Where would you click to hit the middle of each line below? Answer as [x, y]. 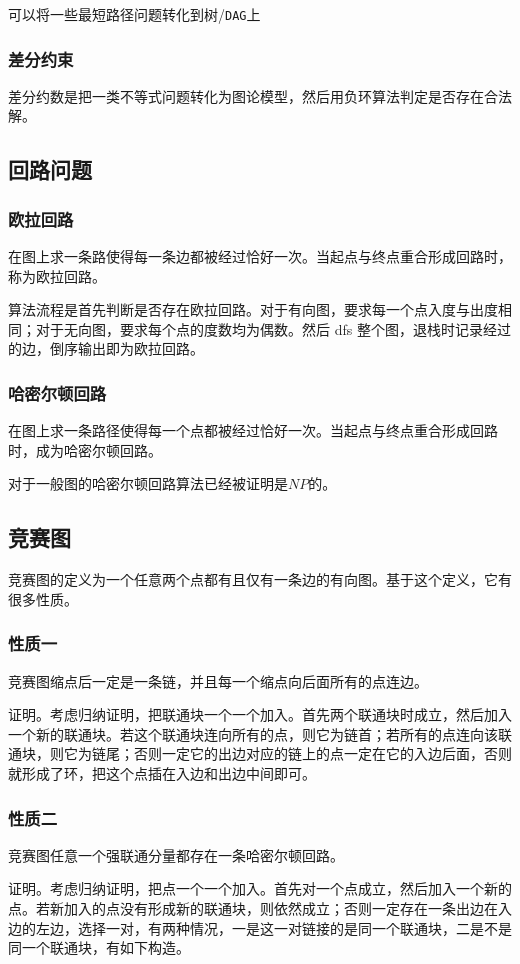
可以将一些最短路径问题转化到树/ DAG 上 [134, 14]
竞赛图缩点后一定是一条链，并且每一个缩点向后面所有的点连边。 [218, 680]
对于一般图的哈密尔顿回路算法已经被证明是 [148, 483]
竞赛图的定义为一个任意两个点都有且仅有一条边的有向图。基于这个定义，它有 [260, 579]
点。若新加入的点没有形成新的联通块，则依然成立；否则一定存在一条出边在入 [260, 908]
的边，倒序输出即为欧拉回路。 [106, 348]
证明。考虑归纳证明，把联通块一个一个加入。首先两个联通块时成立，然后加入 [260, 714]
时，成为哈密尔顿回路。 [85, 449]
